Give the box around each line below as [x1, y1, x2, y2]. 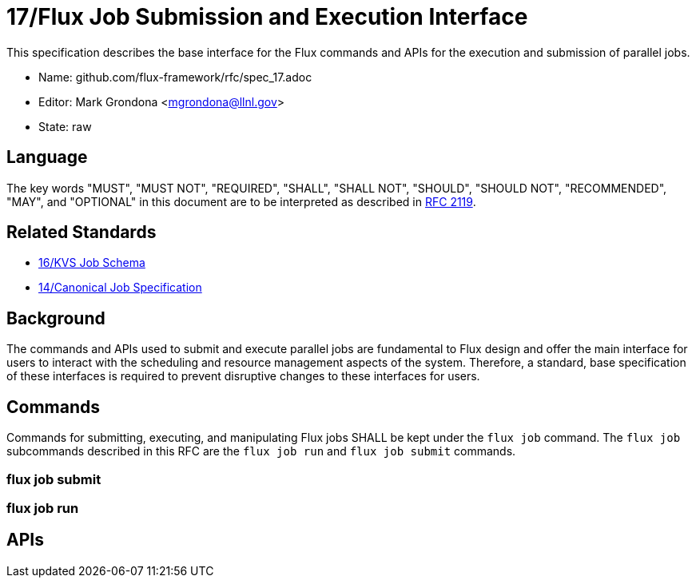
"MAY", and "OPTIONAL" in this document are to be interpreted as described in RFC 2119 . [6, 194, 476, 209]
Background [6, 308, 105, 328]
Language [6, 147, 88, 168]
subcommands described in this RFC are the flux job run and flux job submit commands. [6, 444, 516, 459]
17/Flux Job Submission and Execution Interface [6, 3, 528, 30]
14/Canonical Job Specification [38, 280, 202, 295]
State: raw [38, 119, 92, 133]
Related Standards [6, 222, 157, 243]
